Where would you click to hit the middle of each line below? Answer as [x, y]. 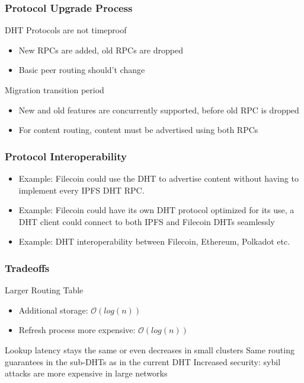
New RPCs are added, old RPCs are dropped [101, 50]
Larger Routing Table [44, 290]
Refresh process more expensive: [77, 330]
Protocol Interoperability [66, 156]
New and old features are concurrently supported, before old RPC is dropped [159, 110]
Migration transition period [55, 90]
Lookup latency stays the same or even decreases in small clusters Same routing [150, 349]
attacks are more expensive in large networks [86, 373]
